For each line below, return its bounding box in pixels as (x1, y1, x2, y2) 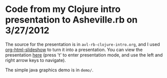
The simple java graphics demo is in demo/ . (5, 66, 94, 73)
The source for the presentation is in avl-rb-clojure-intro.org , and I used (5, 41, 160, 47)
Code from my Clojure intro (5, 3, 121, 15)
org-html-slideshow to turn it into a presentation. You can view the (5, 46, 143, 52)
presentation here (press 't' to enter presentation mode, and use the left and (5, 51, 163, 58)
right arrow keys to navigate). (5, 57, 66, 63)
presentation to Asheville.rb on (5, 14, 138, 25)
